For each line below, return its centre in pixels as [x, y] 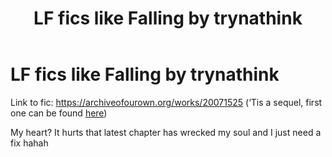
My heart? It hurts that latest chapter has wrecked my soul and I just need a [166, 132]
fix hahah [29, 143]
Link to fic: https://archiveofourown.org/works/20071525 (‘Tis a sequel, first [166, 102]
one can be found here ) [59, 113]
